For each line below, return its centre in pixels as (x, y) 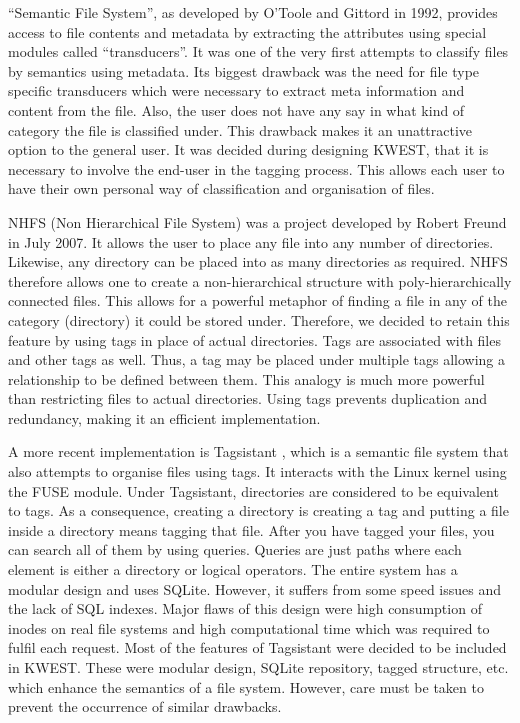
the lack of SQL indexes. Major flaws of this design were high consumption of (245, 608)
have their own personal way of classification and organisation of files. (221, 188)
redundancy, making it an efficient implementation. (164, 417)
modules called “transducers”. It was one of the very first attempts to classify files (258, 51)
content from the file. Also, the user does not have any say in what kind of (236, 109)
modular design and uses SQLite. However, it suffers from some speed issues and (255, 588)
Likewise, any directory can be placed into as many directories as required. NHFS (258, 261)
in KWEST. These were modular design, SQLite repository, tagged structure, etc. (258, 667)
